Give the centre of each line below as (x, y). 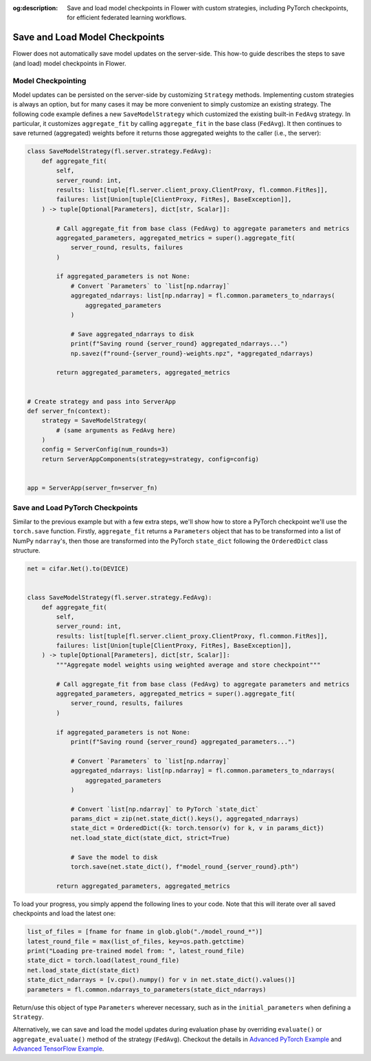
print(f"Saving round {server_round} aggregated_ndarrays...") (179, 344)
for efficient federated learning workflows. (127, 18)
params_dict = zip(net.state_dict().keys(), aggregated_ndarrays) (184, 819)
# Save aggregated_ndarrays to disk (132, 334)
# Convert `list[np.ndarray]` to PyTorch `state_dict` (165, 809)
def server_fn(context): (69, 411)
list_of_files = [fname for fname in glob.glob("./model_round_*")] (145, 932)
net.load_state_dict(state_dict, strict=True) (150, 838)
